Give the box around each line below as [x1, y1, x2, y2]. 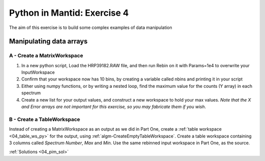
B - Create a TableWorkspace [9, 116, 80, 123]
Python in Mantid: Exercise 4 [9, 7, 129, 18]
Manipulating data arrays [9, 37, 88, 46]
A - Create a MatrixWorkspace [9, 52, 83, 59]
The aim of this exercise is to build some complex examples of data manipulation [9, 25, 173, 30]
